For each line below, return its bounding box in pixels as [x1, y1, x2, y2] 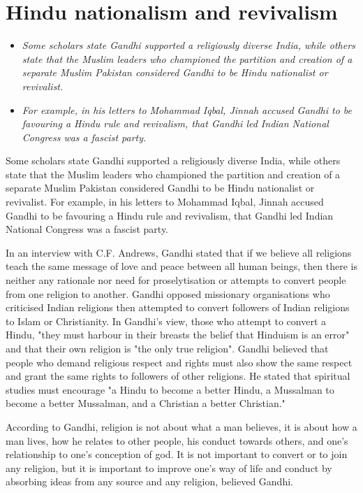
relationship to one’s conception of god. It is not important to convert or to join [6, 447, 348, 462]
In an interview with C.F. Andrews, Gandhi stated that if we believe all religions [6, 245, 352, 259]
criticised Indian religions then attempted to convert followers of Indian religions [6, 300, 350, 315]
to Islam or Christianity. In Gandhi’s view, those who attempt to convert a [6, 313, 327, 328]
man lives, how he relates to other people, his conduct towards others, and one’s [6, 433, 348, 448]
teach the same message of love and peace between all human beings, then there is [6, 259, 357, 273]
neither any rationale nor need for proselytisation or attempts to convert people [6, 273, 346, 287]
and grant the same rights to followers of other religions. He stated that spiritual [6, 369, 350, 383]
